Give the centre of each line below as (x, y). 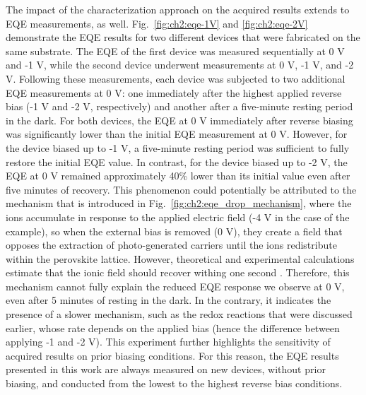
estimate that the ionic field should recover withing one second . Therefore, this (178, 272)
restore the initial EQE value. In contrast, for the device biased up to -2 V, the (177, 161)
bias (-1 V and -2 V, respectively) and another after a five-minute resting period (179, 106)
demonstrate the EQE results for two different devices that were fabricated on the (183, 37)
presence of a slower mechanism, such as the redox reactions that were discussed (179, 314)
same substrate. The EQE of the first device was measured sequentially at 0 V (175, 51)
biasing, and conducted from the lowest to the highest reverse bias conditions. (174, 383)
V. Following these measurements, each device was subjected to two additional (176, 78)
